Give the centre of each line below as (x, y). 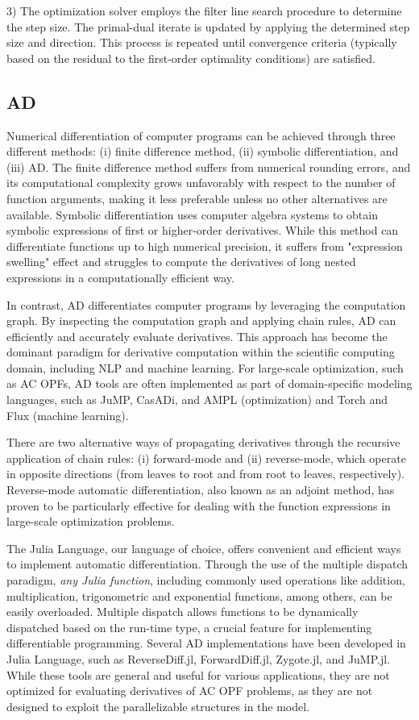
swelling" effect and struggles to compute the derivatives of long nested (181, 262)
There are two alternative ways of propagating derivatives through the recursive (203, 442)
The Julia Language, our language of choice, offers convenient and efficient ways (204, 548)
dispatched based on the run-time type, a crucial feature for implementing (189, 627)
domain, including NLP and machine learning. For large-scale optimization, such (205, 367)
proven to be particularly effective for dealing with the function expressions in (199, 505)
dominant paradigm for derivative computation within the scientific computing (201, 352)
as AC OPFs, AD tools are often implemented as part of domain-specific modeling (209, 383)
